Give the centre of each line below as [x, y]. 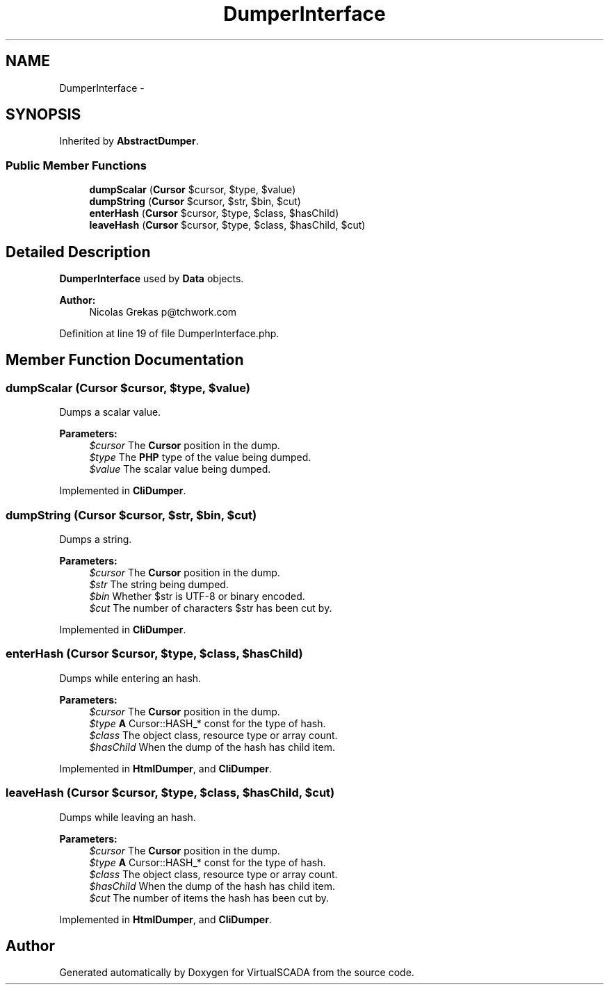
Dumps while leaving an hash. [128, 817]
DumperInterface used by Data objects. [152, 279]
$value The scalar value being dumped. [180, 469]
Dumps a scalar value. [110, 412]
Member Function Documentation [125, 360]
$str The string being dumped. [159, 584]
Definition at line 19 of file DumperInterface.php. [169, 334]
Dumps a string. [96, 539]
